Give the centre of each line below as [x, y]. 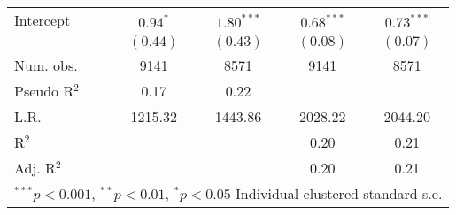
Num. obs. [46, 65]
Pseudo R [44, 91]
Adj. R [35, 168]
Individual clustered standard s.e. [339, 193]
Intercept [43, 20]
